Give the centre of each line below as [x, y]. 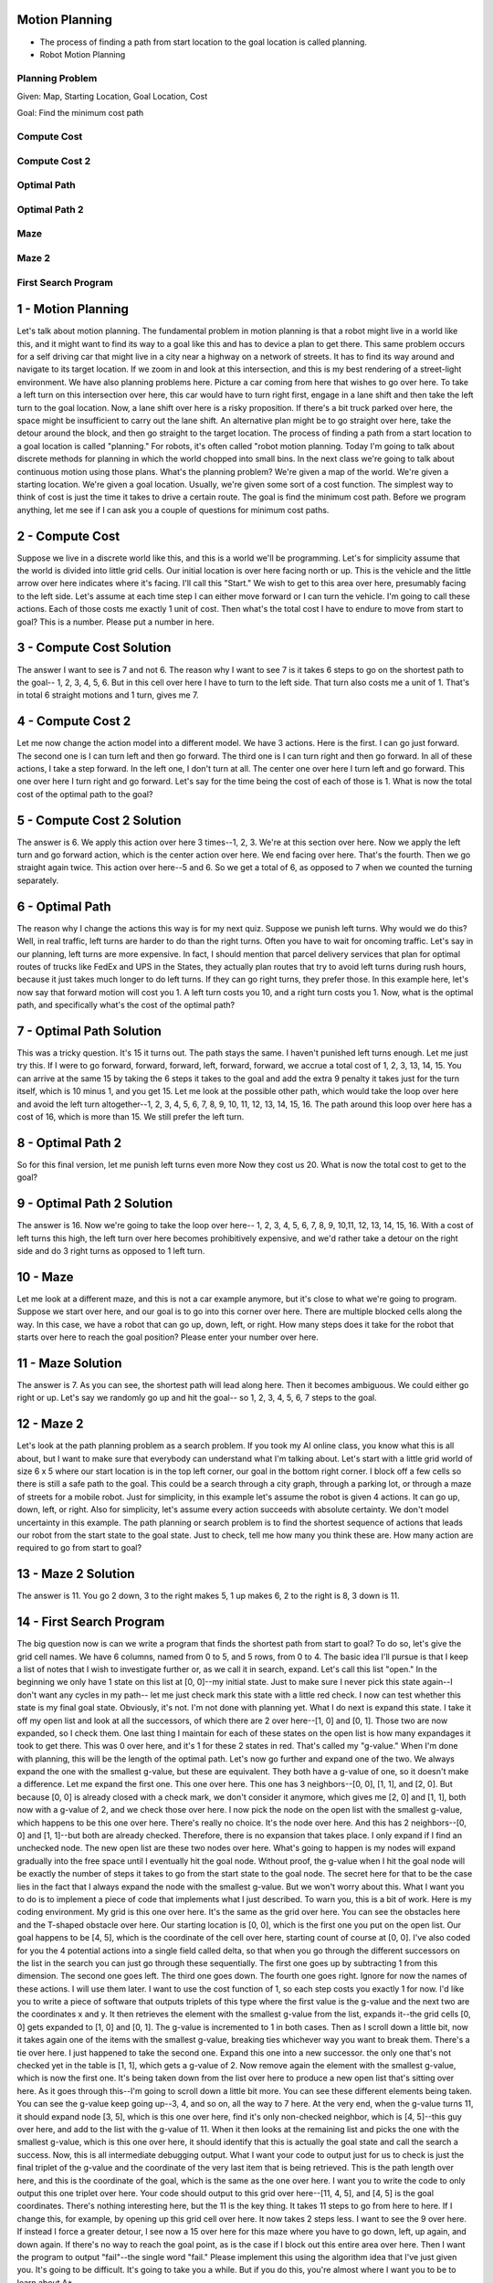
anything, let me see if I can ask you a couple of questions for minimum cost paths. [173, 510]
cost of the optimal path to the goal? [85, 794]
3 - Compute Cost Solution [94, 648]
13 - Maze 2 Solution [76, 1574]
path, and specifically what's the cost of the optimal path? [126, 1005]
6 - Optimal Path [64, 906]
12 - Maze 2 [50, 1424]
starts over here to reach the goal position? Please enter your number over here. [168, 1337]
